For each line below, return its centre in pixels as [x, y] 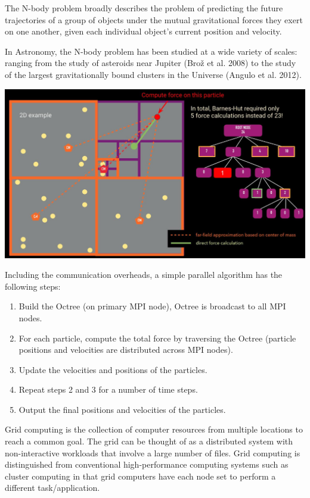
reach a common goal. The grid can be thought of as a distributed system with [149, 441]
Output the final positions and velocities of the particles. [122, 409]
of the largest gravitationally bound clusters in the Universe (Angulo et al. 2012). [153, 74]
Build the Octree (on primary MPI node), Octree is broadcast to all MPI [152, 306]
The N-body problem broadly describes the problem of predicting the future [144, 8]
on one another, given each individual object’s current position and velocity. [143, 31]
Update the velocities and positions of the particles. [113, 369]
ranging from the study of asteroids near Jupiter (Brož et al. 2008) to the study [151, 63]
